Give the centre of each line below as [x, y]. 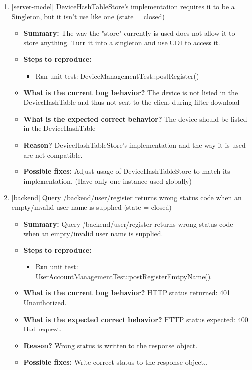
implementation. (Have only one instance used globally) [108, 181]
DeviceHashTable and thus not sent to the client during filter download [131, 102]
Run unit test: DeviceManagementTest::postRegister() [117, 75]
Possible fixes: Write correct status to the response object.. [115, 362]
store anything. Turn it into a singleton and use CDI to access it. [122, 42]
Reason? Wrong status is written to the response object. [110, 345]
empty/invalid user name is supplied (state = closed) [92, 207]
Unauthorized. [45, 303]
